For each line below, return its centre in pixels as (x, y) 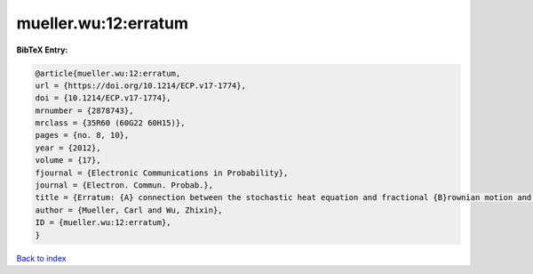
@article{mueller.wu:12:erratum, (108, 73)
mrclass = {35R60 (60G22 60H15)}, (110, 123)
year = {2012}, (68, 148)
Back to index (41, 258)
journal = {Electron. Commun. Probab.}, (124, 185)
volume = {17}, (68, 161)
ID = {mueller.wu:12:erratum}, (103, 223)
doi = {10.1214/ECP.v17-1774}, (103, 98)
